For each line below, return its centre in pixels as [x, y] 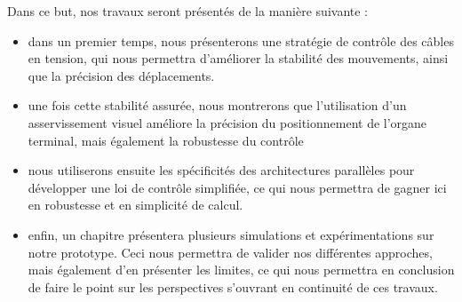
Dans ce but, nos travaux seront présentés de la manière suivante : [187, 11]
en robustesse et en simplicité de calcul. [135, 205]
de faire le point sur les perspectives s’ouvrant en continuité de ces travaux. [233, 286]
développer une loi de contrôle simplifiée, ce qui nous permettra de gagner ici [237, 187]
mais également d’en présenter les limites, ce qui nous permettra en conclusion [241, 270]
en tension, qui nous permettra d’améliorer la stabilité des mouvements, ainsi [238, 58]
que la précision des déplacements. [121, 75]
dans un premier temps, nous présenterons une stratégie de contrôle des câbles [241, 40]
